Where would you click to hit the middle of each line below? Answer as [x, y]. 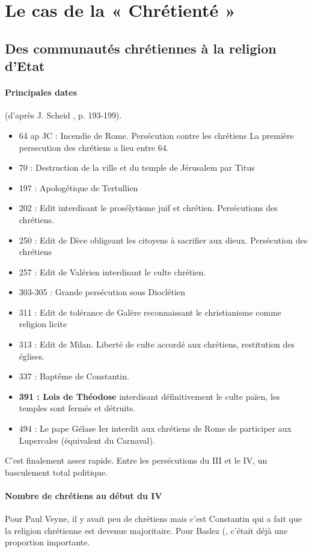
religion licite [43, 324]
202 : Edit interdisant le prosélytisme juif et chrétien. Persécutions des [148, 208]
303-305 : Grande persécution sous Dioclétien [102, 292]
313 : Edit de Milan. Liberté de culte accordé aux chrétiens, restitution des [157, 344]
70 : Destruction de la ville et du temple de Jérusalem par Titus [137, 167]
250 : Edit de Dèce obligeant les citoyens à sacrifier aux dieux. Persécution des [163, 240]
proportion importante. [47, 542]
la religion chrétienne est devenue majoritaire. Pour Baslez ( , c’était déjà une [146, 530]
